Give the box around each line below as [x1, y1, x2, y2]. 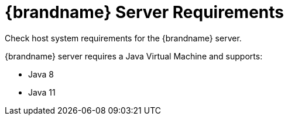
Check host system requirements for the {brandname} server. [5, 33, 242, 43]
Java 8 [28, 69, 54, 79]
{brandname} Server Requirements [5, 2, 284, 22]
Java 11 [28, 87, 56, 97]
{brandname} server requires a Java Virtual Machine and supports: [5, 51, 263, 61]
